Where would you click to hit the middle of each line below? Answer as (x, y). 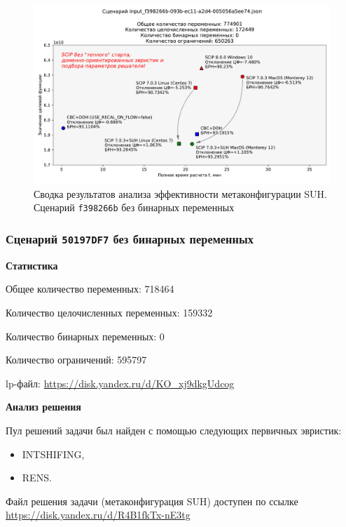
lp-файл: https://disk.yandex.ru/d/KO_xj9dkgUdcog (120, 383)
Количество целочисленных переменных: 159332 (109, 313)
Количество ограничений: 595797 (76, 360)
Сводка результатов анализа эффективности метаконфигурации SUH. (181, 193)
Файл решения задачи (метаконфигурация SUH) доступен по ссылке (152, 501)
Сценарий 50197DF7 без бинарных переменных (130, 239)
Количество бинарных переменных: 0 (85, 336)
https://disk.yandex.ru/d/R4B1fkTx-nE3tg (98, 515)
